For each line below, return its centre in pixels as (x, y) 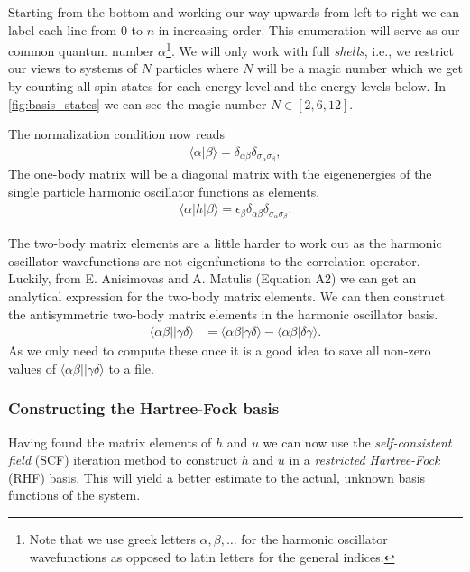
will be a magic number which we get (360, 68)
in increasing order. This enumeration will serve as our (309, 29)
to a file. (131, 368)
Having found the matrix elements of (110, 442)
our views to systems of (73, 68)
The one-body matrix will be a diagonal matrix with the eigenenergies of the (220, 173)
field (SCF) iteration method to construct (123, 460)
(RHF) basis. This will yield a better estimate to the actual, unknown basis (217, 477)
